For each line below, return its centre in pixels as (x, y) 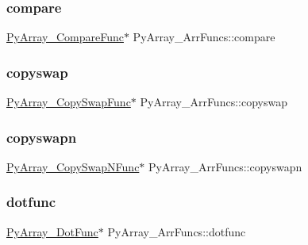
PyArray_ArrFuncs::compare (204, 37)
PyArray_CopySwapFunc (69, 102)
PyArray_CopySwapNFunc (73, 166)
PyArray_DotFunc (52, 231)
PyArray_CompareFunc (65, 37)
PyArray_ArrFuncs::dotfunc (177, 231)
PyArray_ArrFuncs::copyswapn (225, 166)
